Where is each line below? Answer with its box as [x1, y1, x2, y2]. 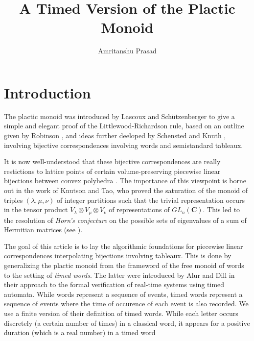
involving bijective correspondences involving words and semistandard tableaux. [4, 140, 243, 150]
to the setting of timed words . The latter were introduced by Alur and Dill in [4, 269, 235, 280]
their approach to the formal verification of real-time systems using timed [4, 279, 225, 290]
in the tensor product [4, 204, 68, 215]
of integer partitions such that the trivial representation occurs [57, 195, 245, 205]
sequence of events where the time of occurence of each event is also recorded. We [4, 298, 249, 309]
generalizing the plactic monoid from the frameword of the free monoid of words [4, 260, 244, 270]
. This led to [203, 204, 240, 215]
